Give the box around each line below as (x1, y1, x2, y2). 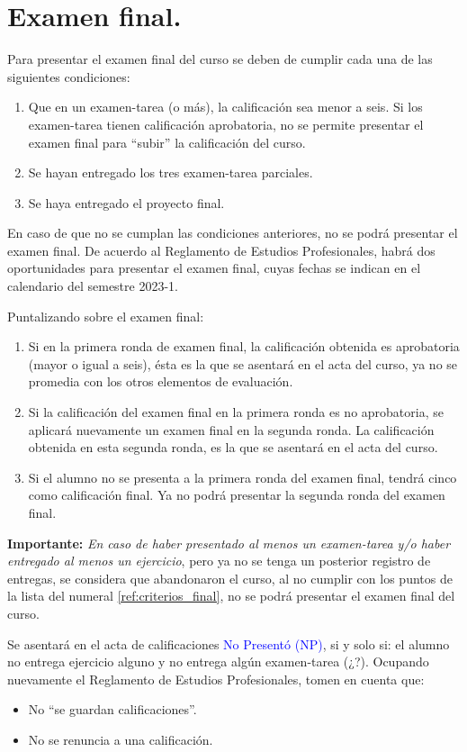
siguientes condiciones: (7, 67, 130, 86)
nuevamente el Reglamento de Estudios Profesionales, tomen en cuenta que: (7, 669, 425, 688)
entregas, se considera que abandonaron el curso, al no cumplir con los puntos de (7, 568, 453, 587)
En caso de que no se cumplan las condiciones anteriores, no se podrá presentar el (7, 223, 458, 242)
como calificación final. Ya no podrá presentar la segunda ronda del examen (28, 485, 445, 504)
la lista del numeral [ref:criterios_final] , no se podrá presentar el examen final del (7, 586, 455, 605)
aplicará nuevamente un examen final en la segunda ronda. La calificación (28, 420, 435, 439)
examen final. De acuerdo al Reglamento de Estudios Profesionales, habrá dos (7, 240, 436, 259)
